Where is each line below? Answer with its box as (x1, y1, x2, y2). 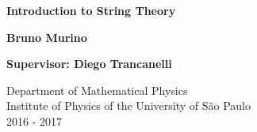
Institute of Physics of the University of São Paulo (6, 97, 251, 114)
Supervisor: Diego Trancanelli (6, 55, 172, 72)
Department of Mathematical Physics (6, 81, 188, 98)
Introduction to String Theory (6, 2, 176, 18)
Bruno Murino (6, 28, 87, 45)
